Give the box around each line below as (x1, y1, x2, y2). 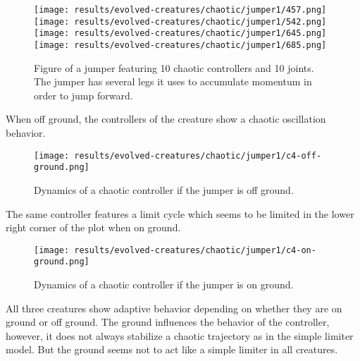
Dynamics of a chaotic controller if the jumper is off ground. (34, 182, 294, 197)
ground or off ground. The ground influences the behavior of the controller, (6, 314, 330, 329)
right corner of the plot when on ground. (6, 220, 181, 235)
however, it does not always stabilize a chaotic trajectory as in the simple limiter (6, 328, 354, 343)
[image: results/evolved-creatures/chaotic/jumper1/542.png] (34, 16, 327, 27)
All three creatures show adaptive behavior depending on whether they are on (6, 300, 342, 315)
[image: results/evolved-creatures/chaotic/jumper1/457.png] (34, 5, 327, 15)
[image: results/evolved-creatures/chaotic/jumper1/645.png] (34, 28, 327, 39)
